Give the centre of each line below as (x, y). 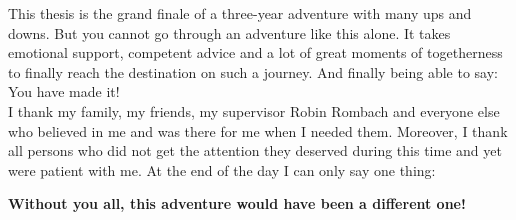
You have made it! (64, 91)
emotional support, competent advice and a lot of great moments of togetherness (255, 52)
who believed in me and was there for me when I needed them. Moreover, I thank (258, 130)
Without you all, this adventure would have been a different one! (237, 203)
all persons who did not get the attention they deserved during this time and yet (255, 150)
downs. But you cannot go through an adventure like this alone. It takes (229, 32)
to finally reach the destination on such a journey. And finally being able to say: (253, 71)
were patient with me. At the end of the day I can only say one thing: (222, 169)
